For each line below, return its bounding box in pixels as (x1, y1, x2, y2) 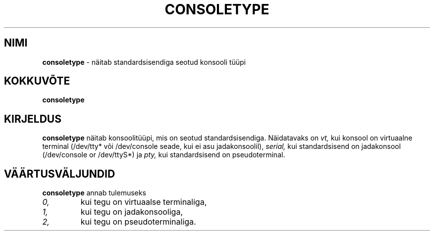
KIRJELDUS (4, 112, 61, 125)
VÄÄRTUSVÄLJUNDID (4, 167, 115, 180)
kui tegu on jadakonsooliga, (80, 207, 183, 217)
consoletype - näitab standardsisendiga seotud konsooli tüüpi (42, 57, 246, 66)
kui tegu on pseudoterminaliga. (80, 217, 196, 227)
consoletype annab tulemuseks (42, 188, 146, 197)
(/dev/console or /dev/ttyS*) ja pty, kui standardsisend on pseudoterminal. (42, 150, 285, 159)
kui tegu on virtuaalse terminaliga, (80, 197, 207, 207)
